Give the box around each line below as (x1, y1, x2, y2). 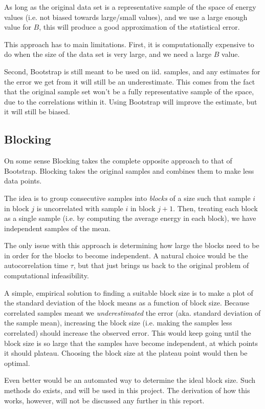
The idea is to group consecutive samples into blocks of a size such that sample (4, 192, 251, 203)
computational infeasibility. (4, 270, 89, 281)
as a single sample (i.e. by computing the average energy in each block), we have (4, 213, 256, 223)
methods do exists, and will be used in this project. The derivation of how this (4, 385, 250, 396)
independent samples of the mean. (4, 222, 111, 233)
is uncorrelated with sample (36, 202, 123, 213)
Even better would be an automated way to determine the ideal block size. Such (4, 375, 256, 385)
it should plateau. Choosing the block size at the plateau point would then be (4, 347, 248, 358)
